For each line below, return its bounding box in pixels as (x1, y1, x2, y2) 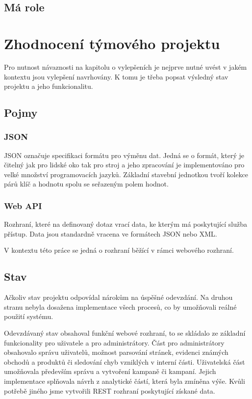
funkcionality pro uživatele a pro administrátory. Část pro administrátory (4, 337, 225, 347)
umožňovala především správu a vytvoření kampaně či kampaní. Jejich (4, 366, 216, 376)
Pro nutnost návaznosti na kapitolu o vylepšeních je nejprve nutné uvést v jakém (4, 61, 247, 72)
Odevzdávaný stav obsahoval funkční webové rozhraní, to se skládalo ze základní (4, 328, 246, 338)
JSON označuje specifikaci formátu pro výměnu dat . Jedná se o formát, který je (4, 150, 244, 160)
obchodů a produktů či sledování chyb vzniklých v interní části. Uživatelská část (4, 356, 245, 367)
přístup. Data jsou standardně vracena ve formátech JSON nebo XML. (4, 228, 217, 239)
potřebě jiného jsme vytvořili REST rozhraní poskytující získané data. (4, 385, 215, 396)
